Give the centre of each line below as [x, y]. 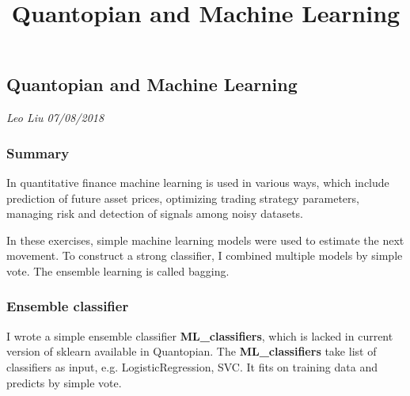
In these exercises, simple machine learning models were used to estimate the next [205, 240]
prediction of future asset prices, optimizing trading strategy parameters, [183, 198]
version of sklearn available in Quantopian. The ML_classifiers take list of [192, 351]
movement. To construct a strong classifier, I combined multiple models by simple [205, 255]
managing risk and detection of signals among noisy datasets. [155, 213]
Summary [38, 152]
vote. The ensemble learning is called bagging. [118, 270]
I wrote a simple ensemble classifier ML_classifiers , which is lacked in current [200, 335]
